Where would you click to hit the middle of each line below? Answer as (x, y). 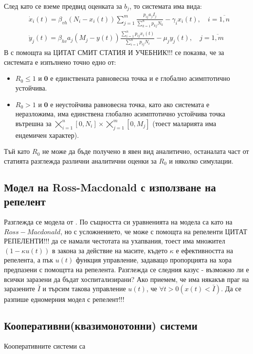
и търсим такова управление (84, 289)
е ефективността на (204, 250)
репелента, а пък (29, 260)
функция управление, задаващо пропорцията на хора (154, 260)
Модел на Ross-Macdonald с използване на (110, 187)
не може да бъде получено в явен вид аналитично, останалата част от (145, 151)
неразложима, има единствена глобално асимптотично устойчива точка (120, 114)
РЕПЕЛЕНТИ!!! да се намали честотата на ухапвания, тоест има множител (115, 241)
